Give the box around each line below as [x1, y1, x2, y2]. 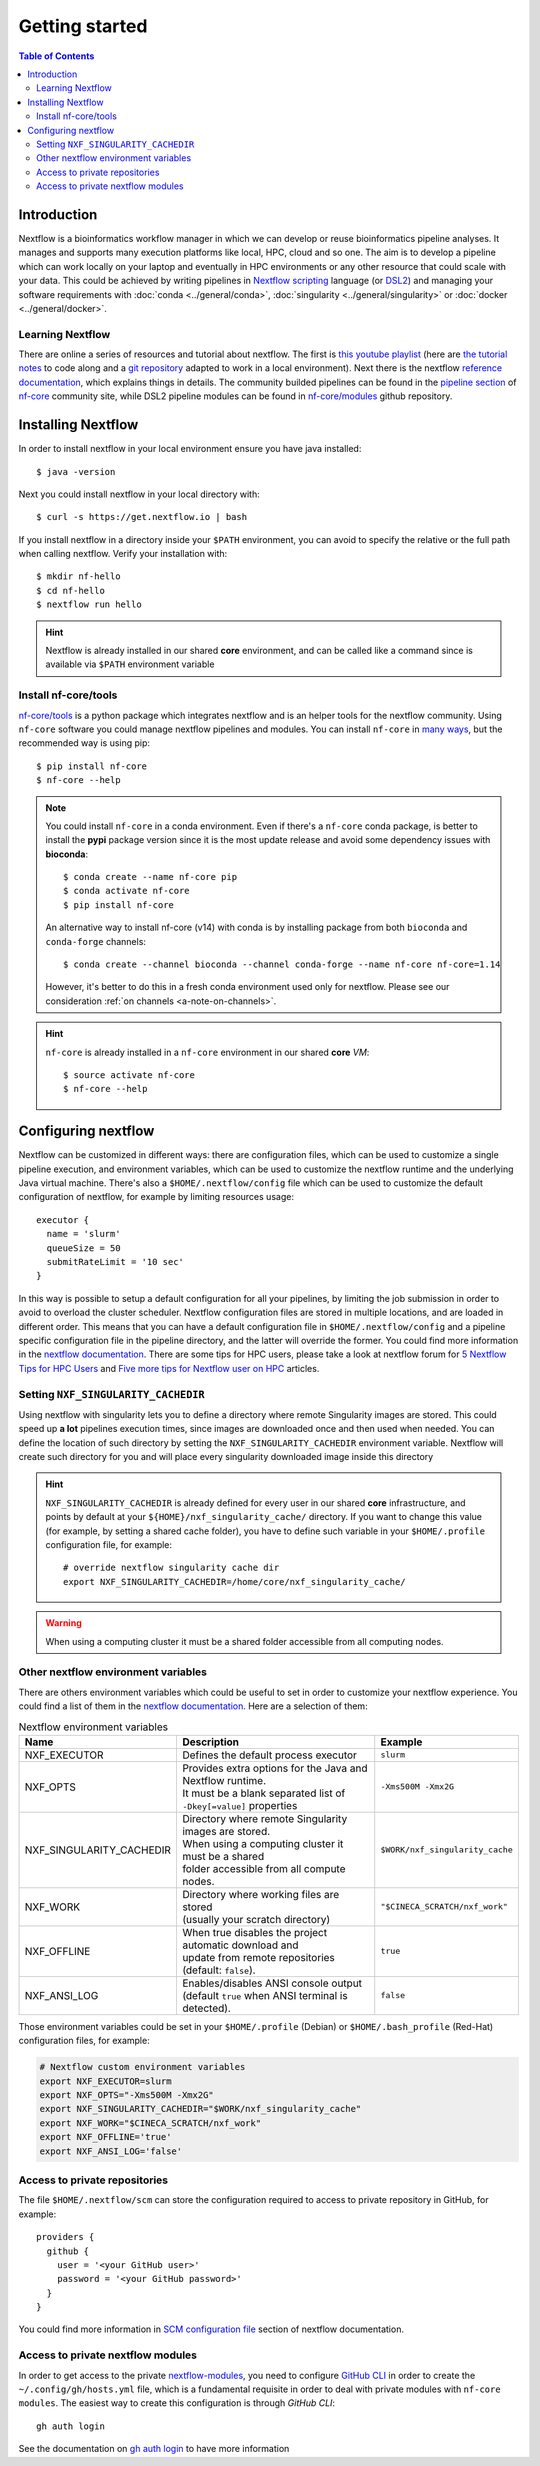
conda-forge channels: [45, 935, 147, 947]
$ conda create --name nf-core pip [63, 871, 238, 883]
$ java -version [36, 466, 116, 477]
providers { [36, 2231, 95, 2243]
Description [181, 1735, 240, 1749]
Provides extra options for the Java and [181, 1761, 368, 1775]
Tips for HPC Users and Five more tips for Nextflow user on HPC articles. [18, 1362, 320, 1374]
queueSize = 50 [46, 1242, 121, 1254]
